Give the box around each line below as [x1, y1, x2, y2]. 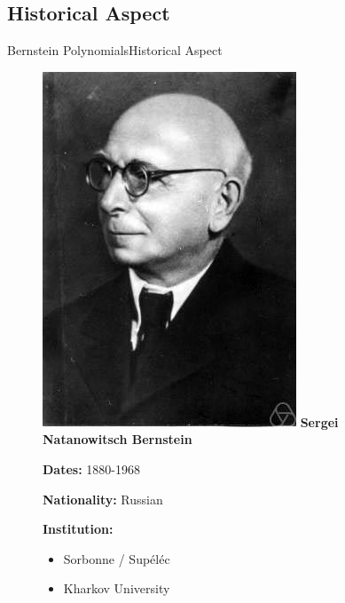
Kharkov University [63, 579, 170, 598]
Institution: [43, 520, 114, 538]
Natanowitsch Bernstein [43, 430, 192, 448]
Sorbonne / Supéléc [63, 549, 170, 567]
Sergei [300, 412, 339, 431]
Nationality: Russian [43, 489, 163, 508]
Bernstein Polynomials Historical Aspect [7, 41, 223, 60]
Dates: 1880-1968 [43, 459, 140, 478]
